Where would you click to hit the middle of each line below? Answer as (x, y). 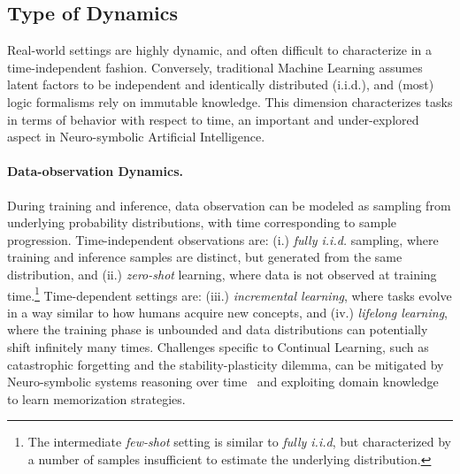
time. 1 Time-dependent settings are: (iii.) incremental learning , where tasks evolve (230, 294)
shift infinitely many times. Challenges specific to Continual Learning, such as (218, 346)
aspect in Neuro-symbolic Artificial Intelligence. (136, 137)
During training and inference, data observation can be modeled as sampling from (229, 205)
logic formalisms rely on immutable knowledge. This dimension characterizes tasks (230, 101)
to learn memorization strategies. (96, 398)
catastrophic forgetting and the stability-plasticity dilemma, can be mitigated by (226, 364)
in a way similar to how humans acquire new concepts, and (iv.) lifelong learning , (227, 312)
